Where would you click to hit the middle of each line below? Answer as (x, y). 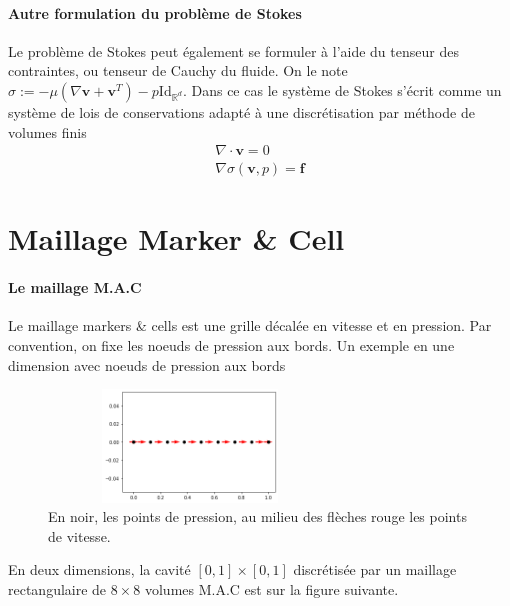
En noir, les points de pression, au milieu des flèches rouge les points (257, 516)
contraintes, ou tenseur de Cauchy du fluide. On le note (178, 70)
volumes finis (47, 131)
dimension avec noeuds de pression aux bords (147, 364)
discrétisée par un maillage (375, 569)
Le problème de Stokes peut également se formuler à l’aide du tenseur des (233, 50)
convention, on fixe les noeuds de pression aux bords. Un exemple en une (231, 345)
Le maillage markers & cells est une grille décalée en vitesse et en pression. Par (250, 325)
